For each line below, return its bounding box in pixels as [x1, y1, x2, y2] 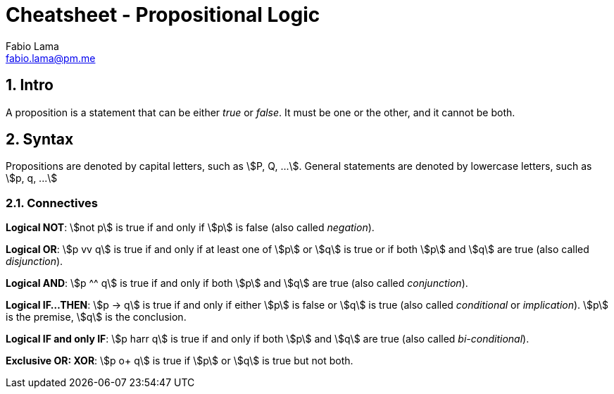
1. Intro [6, 76, 54, 94]
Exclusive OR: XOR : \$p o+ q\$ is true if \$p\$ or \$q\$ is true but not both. [6, 355, 353, 367]
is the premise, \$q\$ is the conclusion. [6, 311, 187, 324]
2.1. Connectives [6, 195, 98, 210]
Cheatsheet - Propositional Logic [6, 3, 320, 27]
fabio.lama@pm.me [6, 51, 96, 64]
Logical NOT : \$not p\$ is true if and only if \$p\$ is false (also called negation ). [6, 221, 375, 234]
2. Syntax [6, 130, 74, 149]
